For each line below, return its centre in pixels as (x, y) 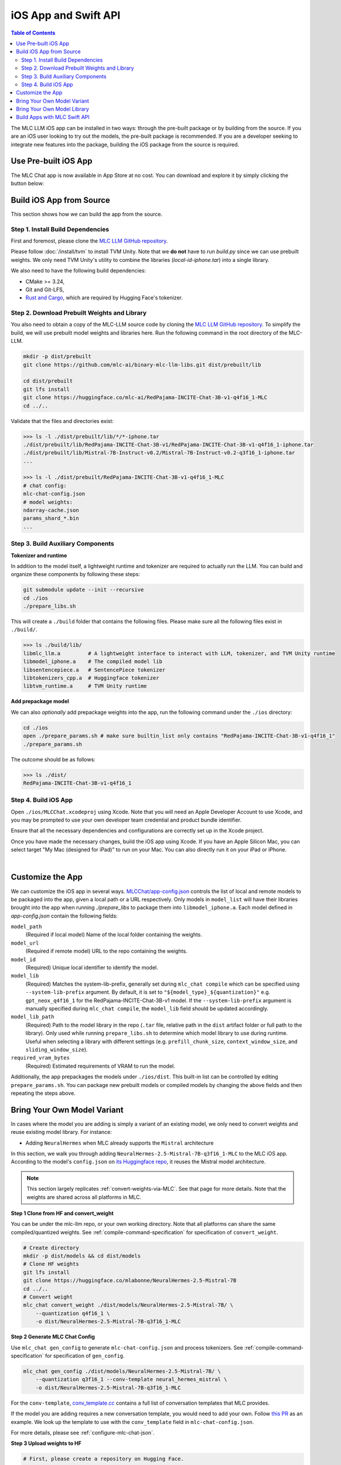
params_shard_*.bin (51, 518)
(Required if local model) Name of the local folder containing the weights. (114, 935)
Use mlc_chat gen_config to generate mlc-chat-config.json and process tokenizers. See (127, 1347)
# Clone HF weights (51, 1264)
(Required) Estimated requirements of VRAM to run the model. (100, 1066)
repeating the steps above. (43, 1093)
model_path (26, 927)
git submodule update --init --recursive (83, 590)
